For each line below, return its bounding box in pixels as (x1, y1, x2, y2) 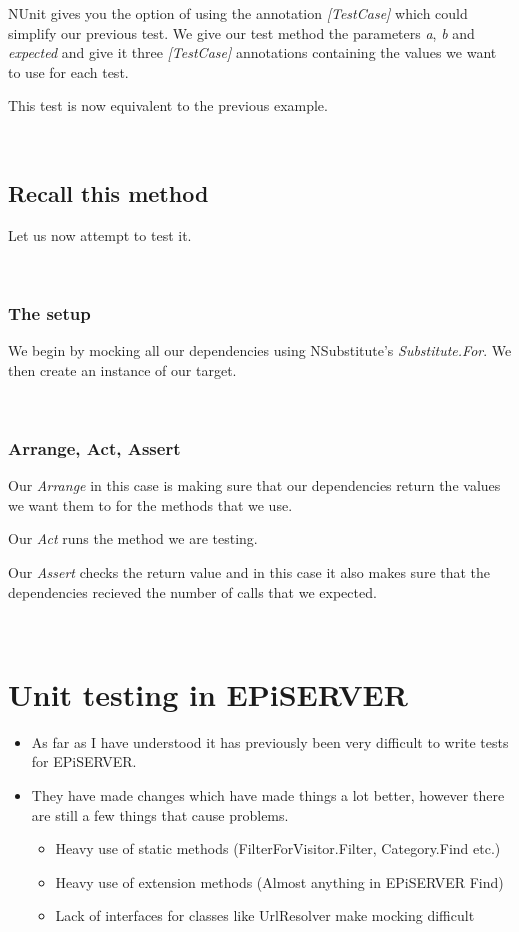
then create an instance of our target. (8, 359, 237, 380)
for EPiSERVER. (31, 751, 137, 772)
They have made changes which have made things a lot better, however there (31, 785, 505, 806)
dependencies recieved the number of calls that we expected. (8, 581, 377, 602)
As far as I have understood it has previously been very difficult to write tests (31, 731, 509, 752)
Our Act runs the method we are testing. (8, 528, 258, 549)
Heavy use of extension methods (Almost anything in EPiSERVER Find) (55, 871, 504, 892)
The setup (8, 300, 91, 325)
